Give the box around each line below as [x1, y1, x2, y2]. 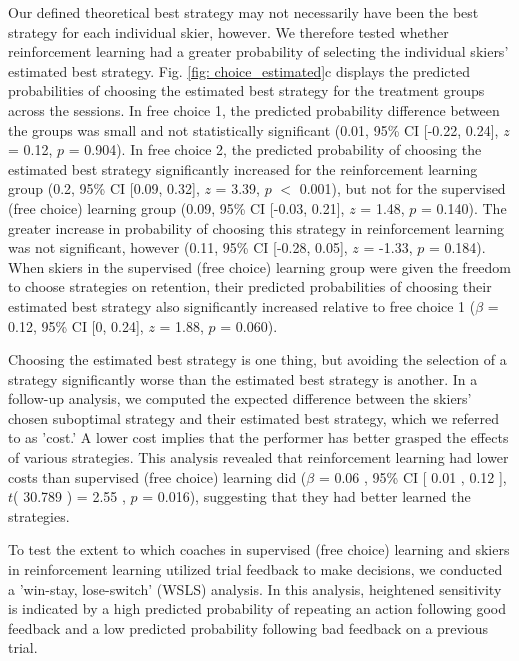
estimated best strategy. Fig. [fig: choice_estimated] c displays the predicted [8, 60, 470, 81]
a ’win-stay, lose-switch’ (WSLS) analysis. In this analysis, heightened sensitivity [8, 578, 502, 599]
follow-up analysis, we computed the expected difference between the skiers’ [8, 388, 472, 409]
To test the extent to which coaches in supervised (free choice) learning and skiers [8, 539, 510, 560]
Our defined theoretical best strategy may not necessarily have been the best [8, 2, 479, 22]
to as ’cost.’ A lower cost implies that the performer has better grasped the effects [8, 427, 509, 448]
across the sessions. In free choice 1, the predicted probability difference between [8, 99, 500, 120]
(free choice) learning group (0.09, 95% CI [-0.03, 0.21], [8, 197, 345, 218]
